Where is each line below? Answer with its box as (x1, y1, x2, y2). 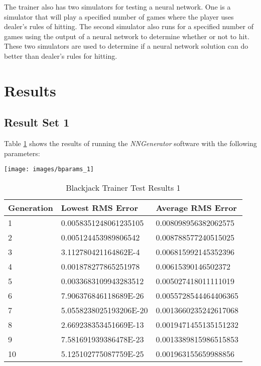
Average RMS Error (156, 201, 237, 213)
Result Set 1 (4, 114, 70, 130)
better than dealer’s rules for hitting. (4, 50, 117, 61)
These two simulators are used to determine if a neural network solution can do (4, 41, 248, 51)
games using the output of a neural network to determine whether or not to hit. (4, 31, 249, 41)
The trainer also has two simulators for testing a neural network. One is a (4, 2, 231, 12)
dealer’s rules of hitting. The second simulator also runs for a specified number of (4, 21, 253, 32)
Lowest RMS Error (61, 201, 138, 213)
